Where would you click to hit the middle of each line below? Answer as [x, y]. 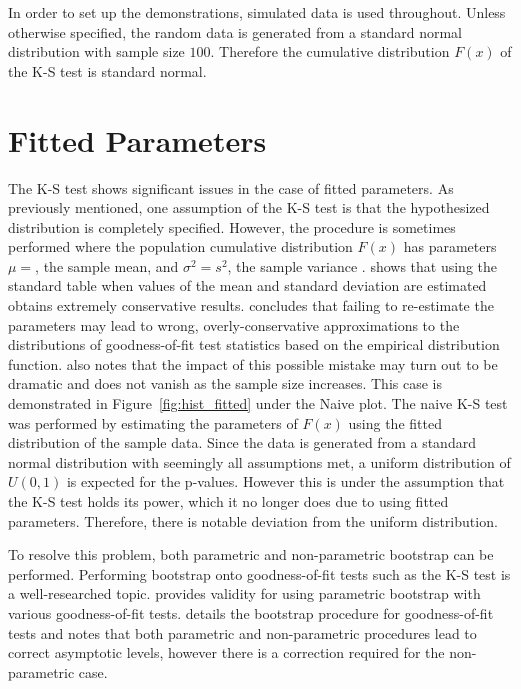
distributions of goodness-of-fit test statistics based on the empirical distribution [254, 344]
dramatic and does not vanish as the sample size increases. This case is [225, 383]
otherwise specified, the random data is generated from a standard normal [235, 31]
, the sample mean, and [107, 265]
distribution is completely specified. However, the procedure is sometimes [232, 226]
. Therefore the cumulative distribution [330, 51]
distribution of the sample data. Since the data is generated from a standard [242, 442]
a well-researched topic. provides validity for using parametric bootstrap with [244, 593]
